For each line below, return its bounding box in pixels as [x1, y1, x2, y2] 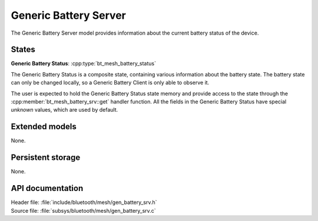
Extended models [11, 122, 77, 132]
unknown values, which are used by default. [11, 106, 118, 113]
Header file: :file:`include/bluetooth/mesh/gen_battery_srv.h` [11, 199, 157, 206]
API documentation [11, 183, 84, 193]
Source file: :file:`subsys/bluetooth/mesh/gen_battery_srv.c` [11, 207, 156, 214]
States [11, 45, 35, 55]
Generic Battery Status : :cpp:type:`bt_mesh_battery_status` [11, 60, 156, 67]
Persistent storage [11, 153, 81, 163]
